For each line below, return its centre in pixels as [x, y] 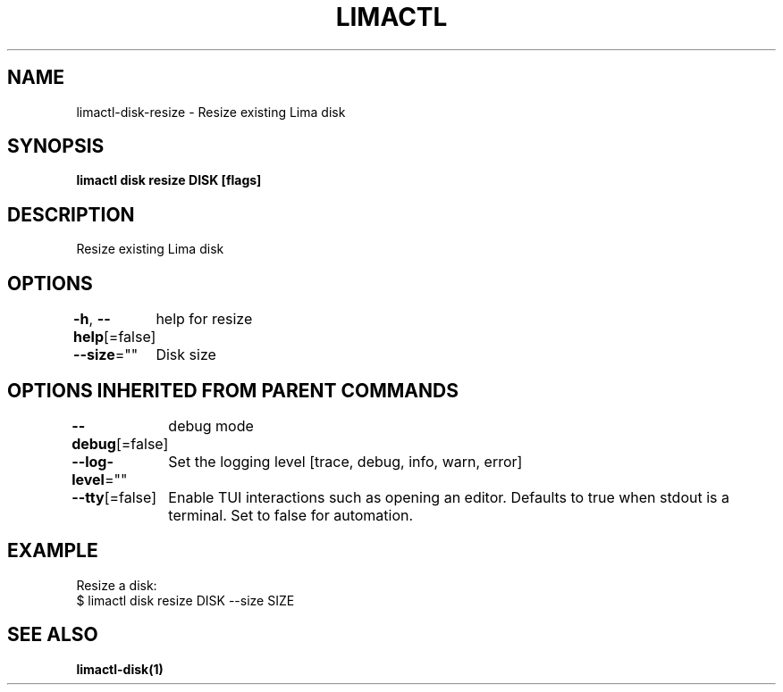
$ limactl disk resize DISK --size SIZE [185, 600]
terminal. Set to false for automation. [291, 515]
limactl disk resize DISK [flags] [169, 180]
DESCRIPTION [71, 214]
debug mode [211, 425]
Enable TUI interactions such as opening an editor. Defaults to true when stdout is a [449, 497]
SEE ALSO [53, 635]
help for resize [204, 319]
